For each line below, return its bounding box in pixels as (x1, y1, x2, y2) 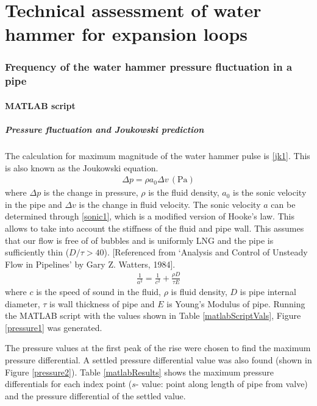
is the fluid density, (148, 186, 219, 199)
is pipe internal (240, 285, 296, 297)
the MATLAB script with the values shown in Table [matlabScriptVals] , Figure (5, 309, 301, 322)
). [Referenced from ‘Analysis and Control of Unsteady (104, 246, 308, 258)
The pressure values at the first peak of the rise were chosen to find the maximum (5, 341, 311, 354)
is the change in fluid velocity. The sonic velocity (79, 198, 261, 210)
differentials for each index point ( (5, 377, 132, 390)
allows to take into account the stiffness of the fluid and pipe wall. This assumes (5, 222, 304, 235)
